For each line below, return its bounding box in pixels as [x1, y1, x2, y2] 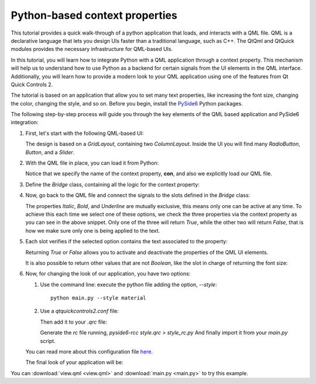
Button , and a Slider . [25, 148, 75, 155]
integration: [11, 119, 39, 126]
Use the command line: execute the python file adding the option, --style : [40, 281, 217, 288]
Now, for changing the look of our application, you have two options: [25, 270, 191, 277]
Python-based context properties [11, 9, 178, 22]
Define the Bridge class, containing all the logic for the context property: [25, 181, 200, 188]
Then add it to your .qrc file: [40, 318, 108, 325]
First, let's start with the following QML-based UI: [25, 130, 144, 137]
